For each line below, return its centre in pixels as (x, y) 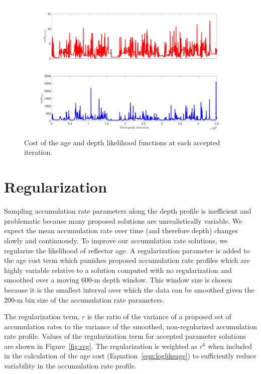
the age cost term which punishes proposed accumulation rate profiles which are (127, 260)
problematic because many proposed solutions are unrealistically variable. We (123, 220)
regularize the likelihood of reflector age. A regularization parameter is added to (127, 250)
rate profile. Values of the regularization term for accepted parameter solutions (125, 336)
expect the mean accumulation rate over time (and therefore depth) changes (121, 230)
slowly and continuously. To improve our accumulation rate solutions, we (116, 240)
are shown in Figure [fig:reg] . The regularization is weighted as (101, 346)
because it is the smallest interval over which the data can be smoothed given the (129, 289)
